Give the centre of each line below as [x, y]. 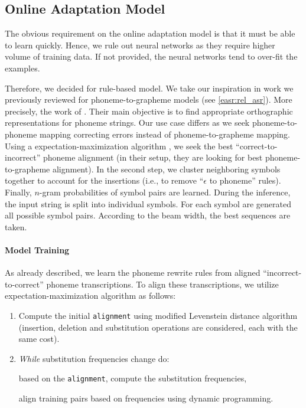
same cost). [39, 339]
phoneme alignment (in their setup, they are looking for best [153, 157]
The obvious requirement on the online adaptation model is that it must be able [150, 33]
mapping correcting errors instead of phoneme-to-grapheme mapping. [165, 134]
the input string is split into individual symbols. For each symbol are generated [148, 203]
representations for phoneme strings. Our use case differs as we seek [127, 123]
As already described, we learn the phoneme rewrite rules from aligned [133, 272]
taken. [16, 226]
